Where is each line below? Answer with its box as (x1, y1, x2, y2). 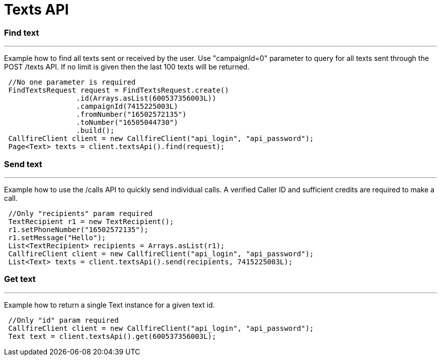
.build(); (76, 126, 115, 135)
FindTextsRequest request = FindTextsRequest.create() (8, 86, 229, 95)
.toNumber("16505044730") (76, 118, 178, 127)
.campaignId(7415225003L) (76, 102, 178, 111)
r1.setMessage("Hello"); (8, 233, 106, 242)
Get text (4, 274, 36, 284)
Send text (4, 159, 42, 169)
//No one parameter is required (8, 78, 136, 87)
